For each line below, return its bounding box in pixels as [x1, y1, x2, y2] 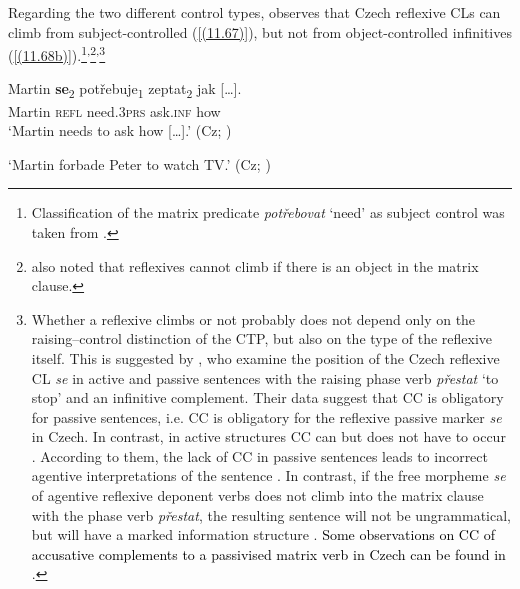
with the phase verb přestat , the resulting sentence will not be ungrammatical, [31, 504, 512, 525]
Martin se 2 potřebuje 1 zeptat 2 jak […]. [8, 78, 242, 102]
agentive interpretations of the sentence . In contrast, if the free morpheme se [31, 465, 506, 486]
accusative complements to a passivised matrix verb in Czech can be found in [31, 543, 506, 564]
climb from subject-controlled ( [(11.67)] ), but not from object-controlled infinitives [8, 21, 512, 42]
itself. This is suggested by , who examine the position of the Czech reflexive [31, 347, 500, 368]
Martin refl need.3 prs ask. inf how [8, 100, 221, 121]
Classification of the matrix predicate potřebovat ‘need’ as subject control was [31, 202, 505, 223]
